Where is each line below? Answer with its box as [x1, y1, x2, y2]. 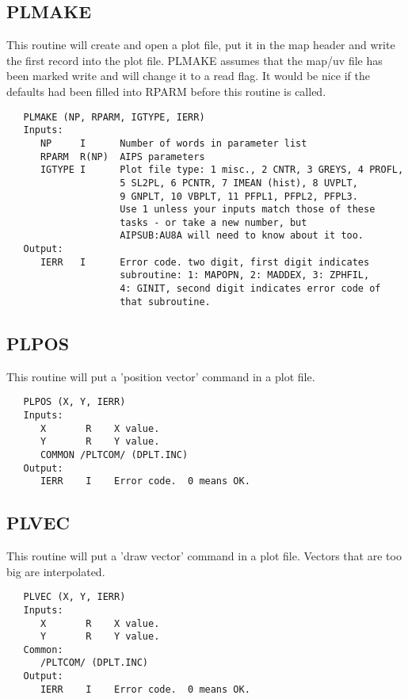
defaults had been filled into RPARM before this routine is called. [6, 82, 326, 99]
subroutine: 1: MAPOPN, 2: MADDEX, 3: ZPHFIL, [120, 269, 370, 281]
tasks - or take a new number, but [120, 216, 307, 228]
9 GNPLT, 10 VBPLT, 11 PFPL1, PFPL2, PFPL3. [120, 190, 358, 202]
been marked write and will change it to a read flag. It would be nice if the [6, 67, 370, 84]
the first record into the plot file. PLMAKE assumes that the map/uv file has [6, 52, 383, 68]
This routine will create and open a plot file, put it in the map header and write [6, 36, 395, 53]
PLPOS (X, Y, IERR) [23, 396, 126, 408]
